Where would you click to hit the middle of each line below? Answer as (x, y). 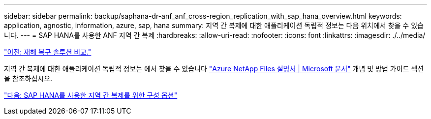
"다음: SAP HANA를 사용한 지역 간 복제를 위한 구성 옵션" (91, 95)
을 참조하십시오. (28, 78)
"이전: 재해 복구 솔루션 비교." (48, 52)
